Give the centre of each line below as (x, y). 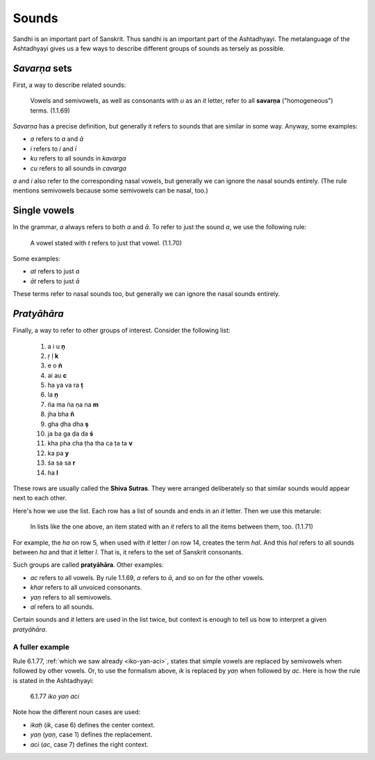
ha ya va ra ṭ (65, 385)
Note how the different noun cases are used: (77, 712)
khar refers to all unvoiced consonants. (86, 588)
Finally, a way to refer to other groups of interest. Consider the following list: (122, 331)
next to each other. (40, 498)
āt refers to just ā (55, 281)
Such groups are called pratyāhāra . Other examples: (89, 565)
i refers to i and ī (53, 149)
